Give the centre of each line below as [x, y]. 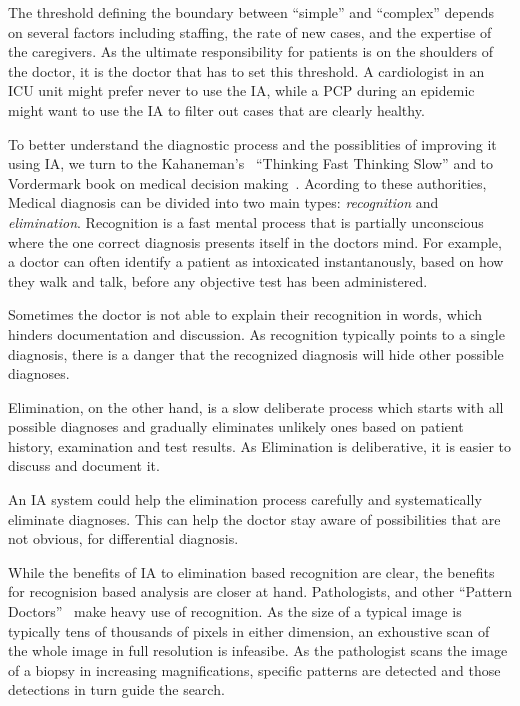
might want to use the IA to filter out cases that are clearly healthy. [216, 109]
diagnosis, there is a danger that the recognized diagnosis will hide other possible [256, 353]
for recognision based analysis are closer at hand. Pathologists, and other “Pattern [260, 591]
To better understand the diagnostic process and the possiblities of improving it [252, 143]
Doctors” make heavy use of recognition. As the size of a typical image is [235, 611]
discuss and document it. [84, 465]
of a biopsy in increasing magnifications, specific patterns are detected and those [254, 669]
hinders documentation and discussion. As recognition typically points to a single [256, 333]
